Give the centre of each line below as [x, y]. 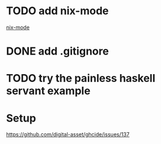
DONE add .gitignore [58, 51]
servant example [48, 91]
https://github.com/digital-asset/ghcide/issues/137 [68, 135]
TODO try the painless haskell [81, 79]
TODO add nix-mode [57, 11]
